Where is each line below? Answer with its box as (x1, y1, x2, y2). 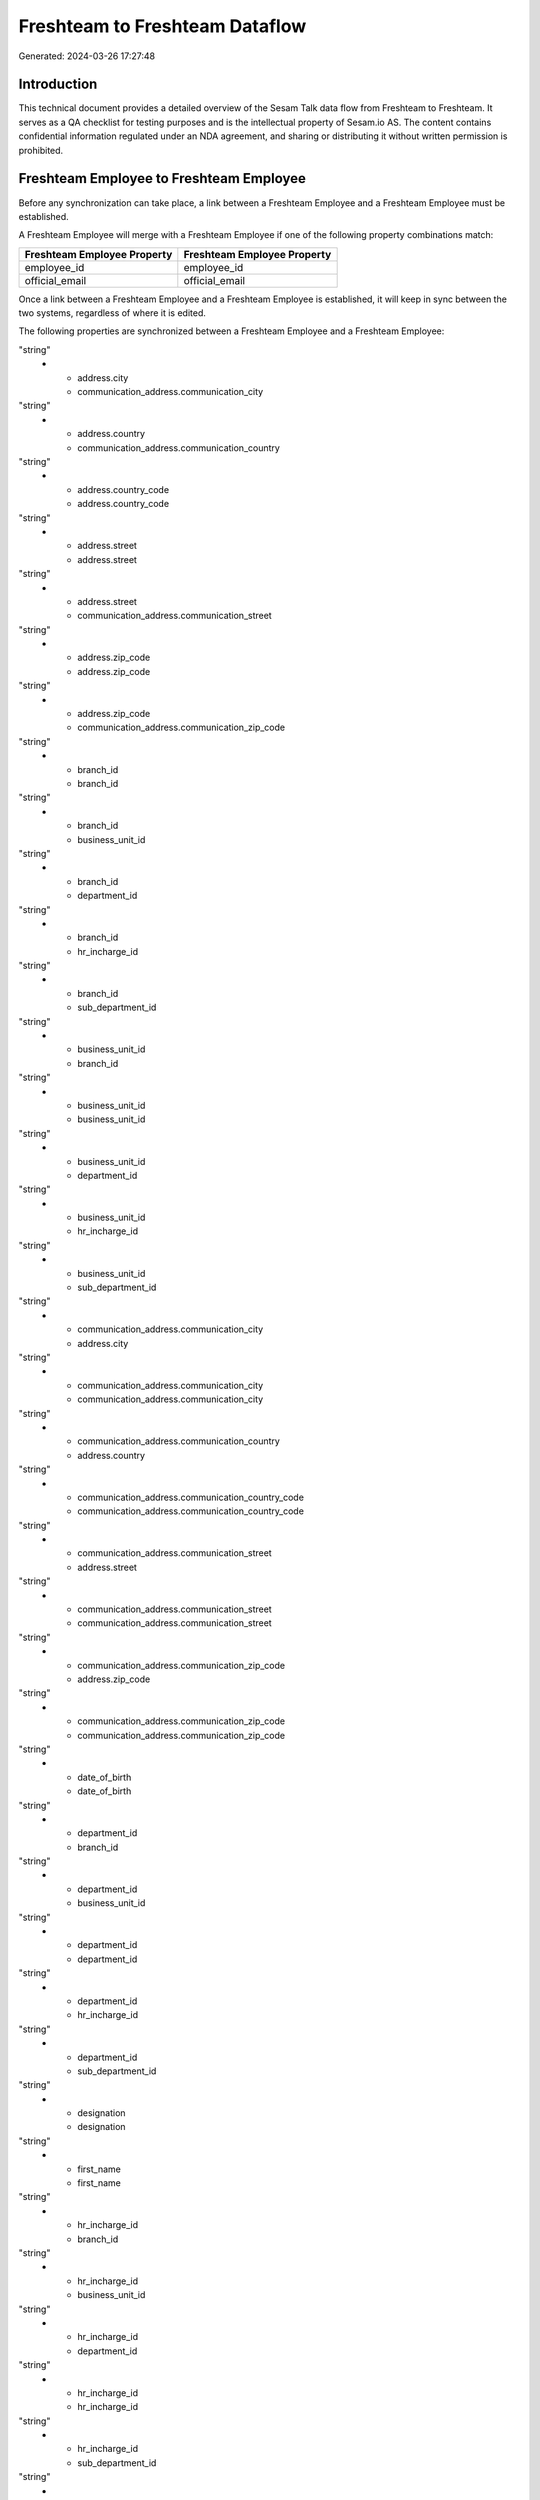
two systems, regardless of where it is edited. (18, 307, 207, 319)
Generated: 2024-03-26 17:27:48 (18, 50, 156, 62)
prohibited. (18, 144, 64, 156)
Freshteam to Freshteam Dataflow (18, 15, 307, 37)
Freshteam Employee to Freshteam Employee (18, 170, 307, 187)
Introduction (18, 76, 98, 93)
